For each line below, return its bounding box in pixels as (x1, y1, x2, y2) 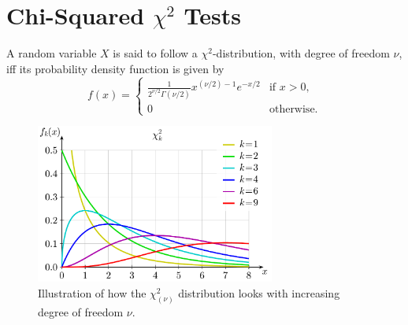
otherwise (269, 104, 315, 116)
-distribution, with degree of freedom (212, 45, 390, 61)
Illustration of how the (38, 284, 147, 301)
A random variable (6, 45, 97, 61)
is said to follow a (113, 45, 198, 61)
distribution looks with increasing (178, 284, 340, 301)
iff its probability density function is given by (6, 60, 224, 76)
